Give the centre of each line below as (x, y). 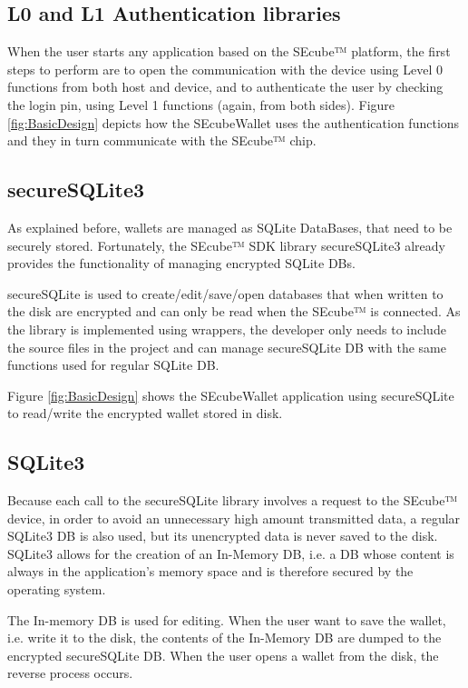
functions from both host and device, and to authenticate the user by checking (225, 87)
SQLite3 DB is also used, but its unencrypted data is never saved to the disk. (223, 536)
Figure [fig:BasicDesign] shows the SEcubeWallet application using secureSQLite (231, 395)
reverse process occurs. (70, 673)
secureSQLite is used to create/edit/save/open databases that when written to (225, 293)
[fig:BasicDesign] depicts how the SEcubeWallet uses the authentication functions (234, 122)
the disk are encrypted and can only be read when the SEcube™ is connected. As (234, 311)
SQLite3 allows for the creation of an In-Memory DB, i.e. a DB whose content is (231, 553)
